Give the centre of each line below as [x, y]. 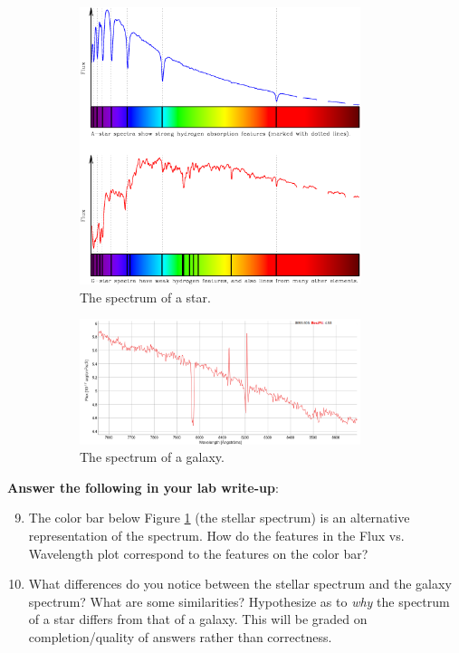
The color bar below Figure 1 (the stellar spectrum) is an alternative [219, 518]
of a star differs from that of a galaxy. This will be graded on [198, 619]
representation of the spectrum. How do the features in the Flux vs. [216, 535]
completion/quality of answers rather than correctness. [180, 636]
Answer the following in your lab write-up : [143, 487]
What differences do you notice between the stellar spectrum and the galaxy [240, 584]
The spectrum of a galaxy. [152, 457]
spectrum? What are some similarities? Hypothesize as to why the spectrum [239, 601]
